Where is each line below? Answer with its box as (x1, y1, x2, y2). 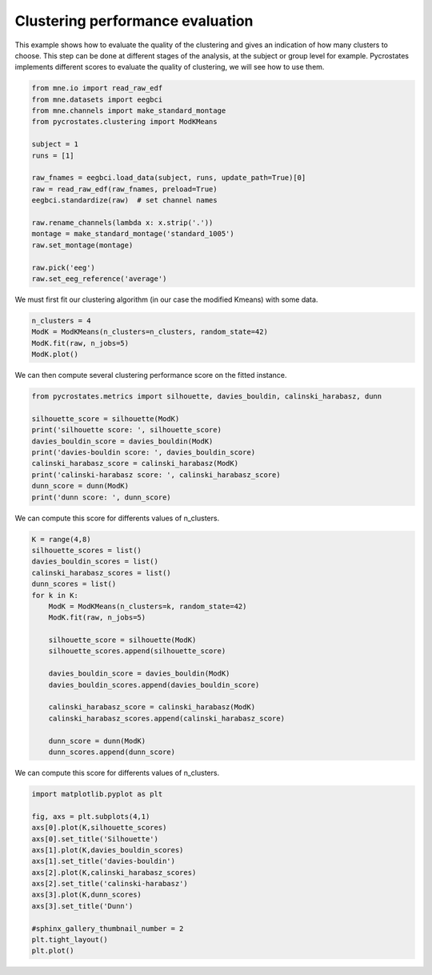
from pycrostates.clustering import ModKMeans (31, 117, 218, 126)
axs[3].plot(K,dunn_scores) (31, 890, 142, 900)
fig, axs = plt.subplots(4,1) (31, 812, 150, 821)
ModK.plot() (31, 350, 79, 359)
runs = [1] (31, 150, 74, 160)
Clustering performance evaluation (14, 12, 254, 30)
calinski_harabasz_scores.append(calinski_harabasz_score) (48, 713, 286, 723)
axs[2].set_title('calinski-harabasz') (31, 879, 188, 889)
